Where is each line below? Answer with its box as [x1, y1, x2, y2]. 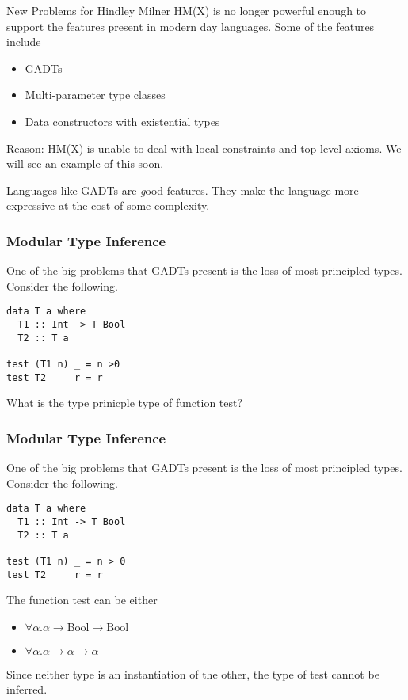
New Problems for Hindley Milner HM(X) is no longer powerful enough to [6, 2, 367, 18]
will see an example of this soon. [6, 155, 164, 172]
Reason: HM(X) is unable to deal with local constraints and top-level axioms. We [6, 139, 402, 156]
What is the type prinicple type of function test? [6, 394, 243, 411]
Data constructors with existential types [25, 112, 220, 129]
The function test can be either [6, 592, 158, 608]
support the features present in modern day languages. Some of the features [6, 17, 375, 34]
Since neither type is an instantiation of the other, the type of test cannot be [6, 665, 379, 682]
